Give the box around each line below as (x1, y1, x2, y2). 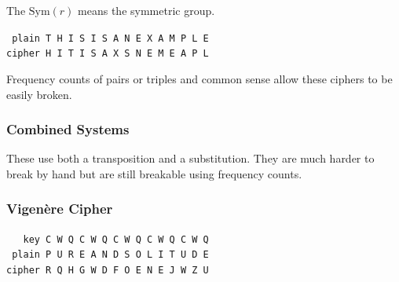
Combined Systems (6, 119, 130, 139)
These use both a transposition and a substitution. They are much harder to (6, 150, 375, 167)
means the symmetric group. (78, 2, 215, 18)
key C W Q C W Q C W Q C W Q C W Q (23, 233, 209, 245)
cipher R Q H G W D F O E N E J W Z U (6, 265, 209, 277)
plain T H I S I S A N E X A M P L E (12, 32, 209, 44)
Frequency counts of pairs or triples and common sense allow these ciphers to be (6, 70, 393, 86)
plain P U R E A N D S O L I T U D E (12, 249, 209, 261)
